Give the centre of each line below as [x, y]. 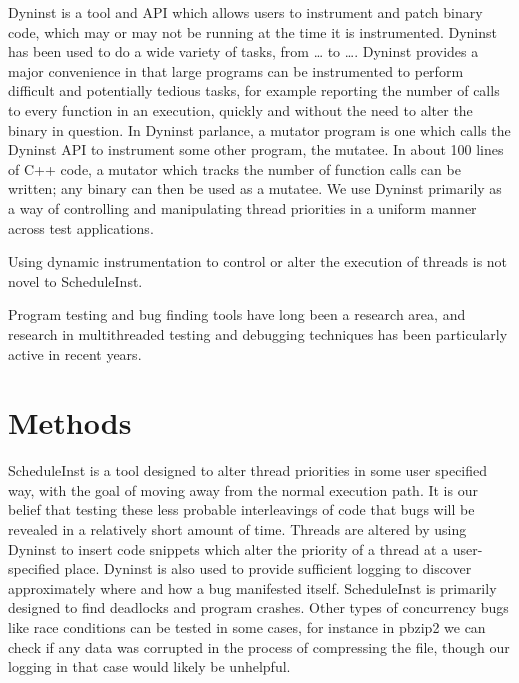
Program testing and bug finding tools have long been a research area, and [237, 314]
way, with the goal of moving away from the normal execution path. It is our [243, 489]
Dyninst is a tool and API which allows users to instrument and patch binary [245, 12]
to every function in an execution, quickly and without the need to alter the [240, 109]
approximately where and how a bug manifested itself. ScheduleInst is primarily [252, 587]
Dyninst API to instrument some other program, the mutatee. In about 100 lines [256, 149]
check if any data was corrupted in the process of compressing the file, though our [259, 646]
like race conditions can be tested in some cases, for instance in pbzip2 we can [247, 626]
